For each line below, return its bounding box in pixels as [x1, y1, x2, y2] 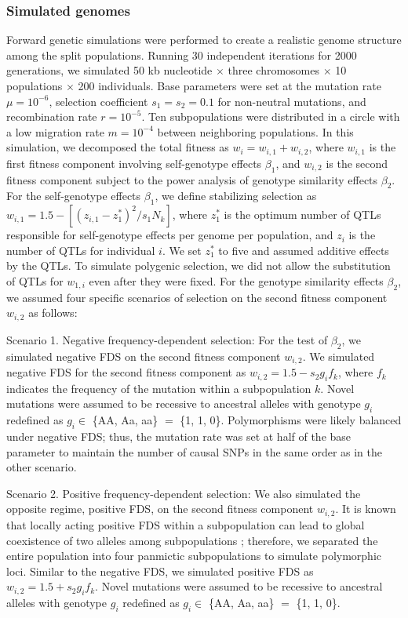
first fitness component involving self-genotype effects [6, 154, 262, 171]
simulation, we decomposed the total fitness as [6, 139, 229, 155]
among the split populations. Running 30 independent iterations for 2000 [6, 46, 357, 63]
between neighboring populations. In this [157, 123, 354, 140]
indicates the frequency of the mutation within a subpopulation [6, 380, 311, 396]
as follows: [28, 304, 78, 321]
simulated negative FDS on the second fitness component [6, 347, 281, 364]
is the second [326, 154, 388, 171]
